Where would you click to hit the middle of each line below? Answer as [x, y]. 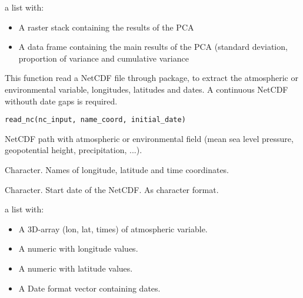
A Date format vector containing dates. [89, 288]
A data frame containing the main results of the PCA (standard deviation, [153, 47]
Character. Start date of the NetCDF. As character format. [112, 189]
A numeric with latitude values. [76, 268]
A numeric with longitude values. [78, 248]
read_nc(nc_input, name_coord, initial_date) [95, 120]
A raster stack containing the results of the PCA [106, 27]
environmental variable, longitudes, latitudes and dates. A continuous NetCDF [146, 89]
